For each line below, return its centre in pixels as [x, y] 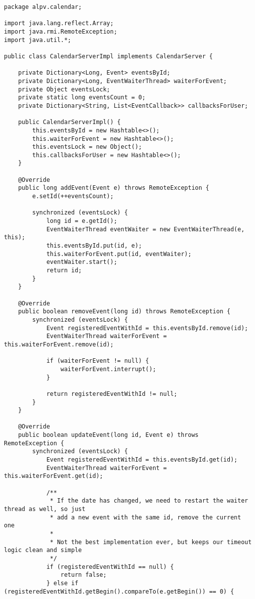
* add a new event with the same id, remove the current [146, 517]
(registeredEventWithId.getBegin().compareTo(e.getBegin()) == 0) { [119, 591]
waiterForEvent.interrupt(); [108, 369]
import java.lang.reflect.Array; [59, 23]
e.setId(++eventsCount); [73, 196]
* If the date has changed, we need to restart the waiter [149, 501]
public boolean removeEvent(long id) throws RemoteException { [124, 312]
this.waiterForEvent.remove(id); [59, 344]
